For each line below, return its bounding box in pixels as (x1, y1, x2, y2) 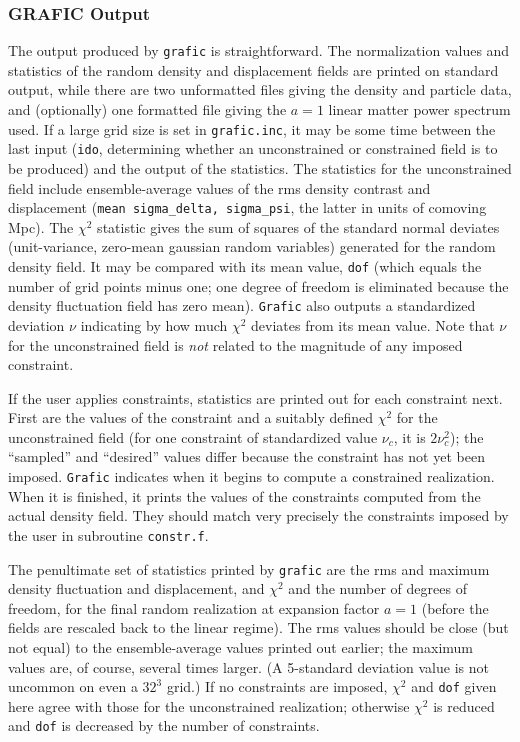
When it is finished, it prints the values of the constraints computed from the (8, 485, 481, 506)
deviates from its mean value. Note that (251, 314, 495, 335)
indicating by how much (80, 314, 228, 335)
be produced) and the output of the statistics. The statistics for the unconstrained (8, 157, 512, 178)
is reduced (433, 695, 495, 716)
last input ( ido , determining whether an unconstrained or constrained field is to (8, 138, 498, 159)
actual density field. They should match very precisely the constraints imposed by (8, 505, 509, 526)
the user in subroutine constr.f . (8, 524, 209, 545)
